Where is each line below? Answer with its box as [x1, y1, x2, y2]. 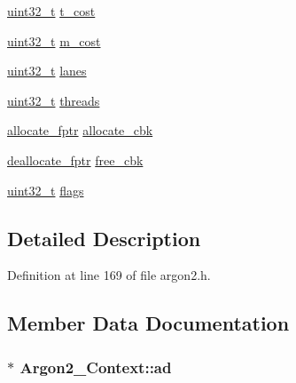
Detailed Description [7, 224, 201, 251]
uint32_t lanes [7, 61, 87, 80]
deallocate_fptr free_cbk [7, 150, 144, 169]
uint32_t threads [7, 91, 100, 109]
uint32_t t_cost [7, 2, 96, 20]
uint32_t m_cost [7, 31, 101, 50]
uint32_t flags [7, 180, 84, 199]
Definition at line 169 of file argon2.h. [7, 266, 211, 284]
